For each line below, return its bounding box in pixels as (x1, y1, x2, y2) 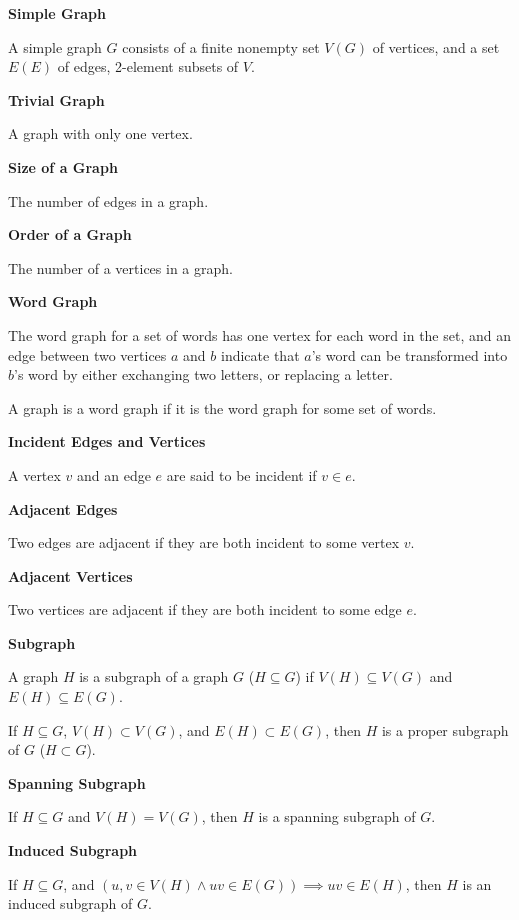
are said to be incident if (166, 464, 317, 485)
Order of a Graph (8, 224, 132, 245)
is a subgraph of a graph (79, 666, 229, 687)
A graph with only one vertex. (8, 123, 193, 144)
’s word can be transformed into (311, 344, 508, 365)
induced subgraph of (8, 893, 133, 914)
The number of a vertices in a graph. (8, 257, 233, 278)
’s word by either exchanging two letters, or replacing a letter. (14, 364, 393, 385)
